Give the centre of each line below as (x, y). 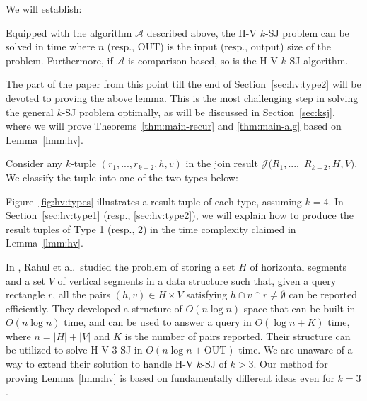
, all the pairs (82, 294)
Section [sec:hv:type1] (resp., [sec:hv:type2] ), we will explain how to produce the (180, 215)
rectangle (25, 294)
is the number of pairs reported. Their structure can (238, 335)
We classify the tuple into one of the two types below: (122, 177)
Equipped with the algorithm (69, 32)
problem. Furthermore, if (59, 60)
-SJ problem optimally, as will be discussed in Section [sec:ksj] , (198, 112)
